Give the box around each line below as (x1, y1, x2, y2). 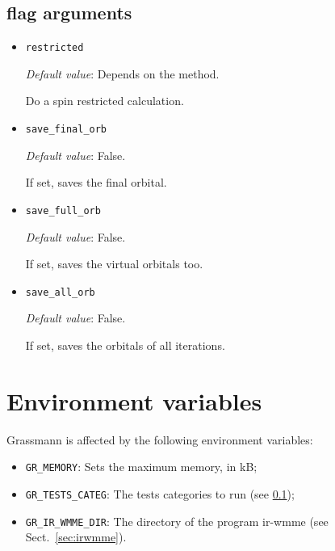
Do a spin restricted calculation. (25, 92, 184, 109)
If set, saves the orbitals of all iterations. (25, 336, 225, 353)
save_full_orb (25, 204, 101, 217)
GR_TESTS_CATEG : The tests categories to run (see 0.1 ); (25, 485, 295, 502)
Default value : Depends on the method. (25, 65, 220, 82)
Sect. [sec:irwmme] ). (25, 528, 127, 545)
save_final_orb (25, 124, 107, 136)
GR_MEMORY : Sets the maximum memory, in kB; (25, 458, 258, 475)
